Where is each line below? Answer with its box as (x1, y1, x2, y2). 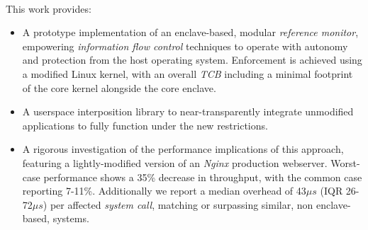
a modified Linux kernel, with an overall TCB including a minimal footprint (22, 66, 353, 81)
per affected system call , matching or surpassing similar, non (50, 197, 313, 212)
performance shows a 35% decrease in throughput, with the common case (43, 169, 362, 184)
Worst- (330, 155, 360, 170)
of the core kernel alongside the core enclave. (22, 80, 216, 95)
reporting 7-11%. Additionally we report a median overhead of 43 (22, 183, 306, 198)
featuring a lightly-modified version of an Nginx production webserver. (22, 155, 328, 170)
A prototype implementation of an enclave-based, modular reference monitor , (22, 25, 359, 40)
